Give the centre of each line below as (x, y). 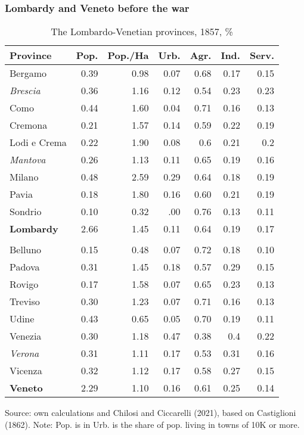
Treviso (25, 302)
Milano (24, 177)
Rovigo (24, 284)
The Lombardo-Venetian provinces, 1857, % (142, 32)
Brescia (25, 91)
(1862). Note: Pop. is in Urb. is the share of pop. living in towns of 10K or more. (152, 424)
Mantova (28, 160)
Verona (24, 353)
